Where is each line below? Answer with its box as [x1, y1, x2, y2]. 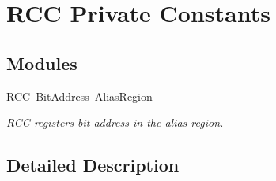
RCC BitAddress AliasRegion [6, 87, 153, 104]
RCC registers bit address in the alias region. [6, 114, 224, 131]
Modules [6, 50, 78, 75]
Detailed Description [6, 153, 180, 177]
